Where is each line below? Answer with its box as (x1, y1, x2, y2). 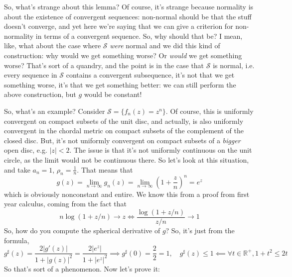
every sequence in (4, 70, 57, 80)
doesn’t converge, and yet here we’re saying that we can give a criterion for (4, 21, 233, 31)
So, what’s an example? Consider (4, 105, 105, 116)
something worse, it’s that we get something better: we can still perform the (4, 79, 236, 90)
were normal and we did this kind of (110, 40, 220, 51)
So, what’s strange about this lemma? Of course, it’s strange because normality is (4, 1, 254, 11)
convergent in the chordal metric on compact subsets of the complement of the (4, 125, 244, 136)
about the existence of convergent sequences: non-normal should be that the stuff (4, 11, 252, 21)
